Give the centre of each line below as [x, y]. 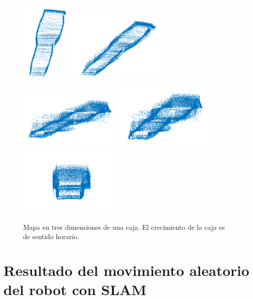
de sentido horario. [51, 236]
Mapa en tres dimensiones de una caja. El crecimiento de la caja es [124, 227]
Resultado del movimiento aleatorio [126, 270]
